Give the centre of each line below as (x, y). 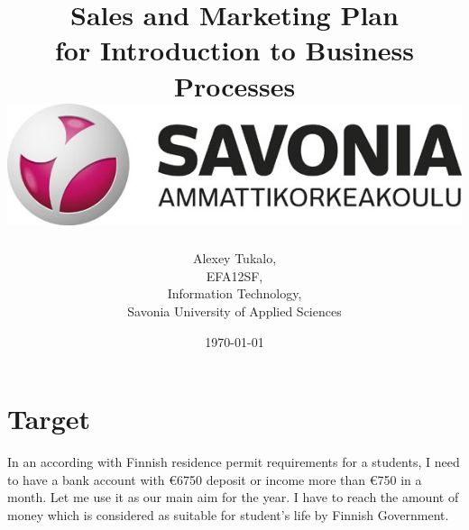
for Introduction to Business (234, 50)
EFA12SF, (234, 275)
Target (49, 419)
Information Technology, (234, 293)
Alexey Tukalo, (234, 258)
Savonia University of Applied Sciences (234, 311)
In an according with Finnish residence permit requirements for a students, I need (234, 462)
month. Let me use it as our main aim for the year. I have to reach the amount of (233, 497)
